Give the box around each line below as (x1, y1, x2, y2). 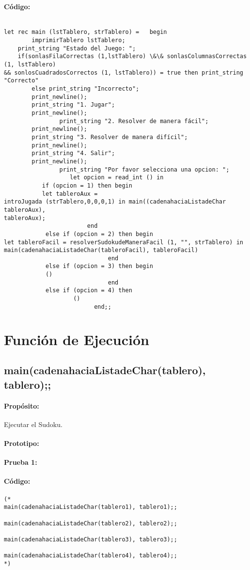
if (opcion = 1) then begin (42, 182, 132, 189)
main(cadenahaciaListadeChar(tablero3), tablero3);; (4, 536, 177, 543)
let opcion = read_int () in (70, 174, 164, 181)
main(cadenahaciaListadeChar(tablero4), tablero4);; (4, 552, 177, 559)
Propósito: (4, 400, 39, 411)
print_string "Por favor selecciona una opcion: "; (59, 166, 230, 173)
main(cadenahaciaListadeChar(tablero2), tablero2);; (4, 520, 177, 527)
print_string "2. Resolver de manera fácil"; (59, 117, 209, 125)
